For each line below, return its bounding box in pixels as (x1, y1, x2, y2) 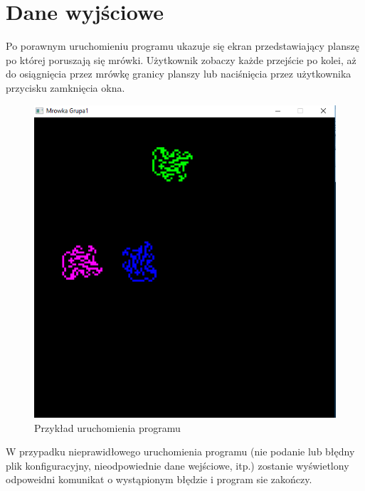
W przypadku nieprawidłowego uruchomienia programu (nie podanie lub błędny (6, 444, 355, 459)
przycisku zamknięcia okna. (6, 80, 125, 95)
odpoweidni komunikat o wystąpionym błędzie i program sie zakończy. (6, 472, 312, 487)
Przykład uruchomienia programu (34, 420, 181, 435)
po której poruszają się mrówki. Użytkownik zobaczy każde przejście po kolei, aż (6, 52, 356, 67)
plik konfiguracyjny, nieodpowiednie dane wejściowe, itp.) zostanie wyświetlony (6, 458, 349, 472)
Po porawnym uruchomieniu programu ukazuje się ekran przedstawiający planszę (6, 38, 359, 53)
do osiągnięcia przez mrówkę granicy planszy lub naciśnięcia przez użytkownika (6, 66, 351, 81)
